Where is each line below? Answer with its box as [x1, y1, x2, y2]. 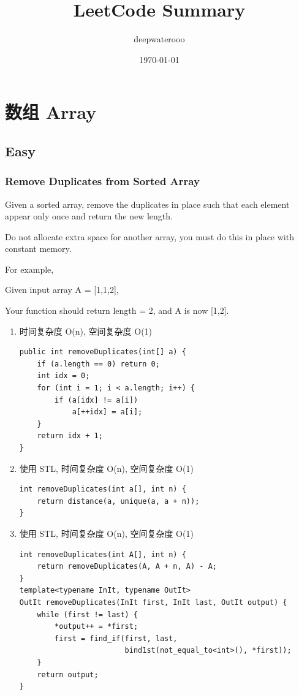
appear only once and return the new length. [5, 210, 173, 222]
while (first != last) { [37, 610, 138, 619]
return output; [37, 670, 99, 679]
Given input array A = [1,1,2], [5, 283, 119, 296]
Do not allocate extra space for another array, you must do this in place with [5, 230, 294, 243]
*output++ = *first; [55, 622, 138, 631]
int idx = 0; [37, 371, 90, 381]
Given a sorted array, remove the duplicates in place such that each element [5, 197, 290, 210]
